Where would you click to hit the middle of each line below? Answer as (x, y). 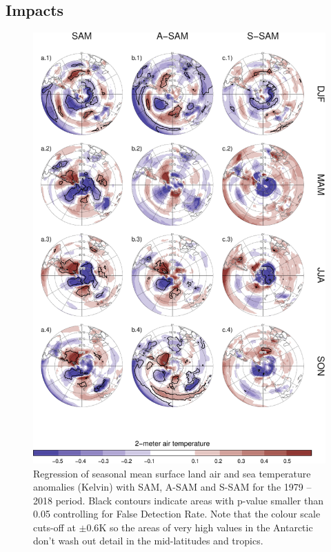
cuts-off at (54, 527)
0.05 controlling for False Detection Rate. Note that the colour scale (177, 514)
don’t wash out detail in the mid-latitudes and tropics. (148, 541)
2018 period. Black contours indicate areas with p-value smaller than (178, 500)
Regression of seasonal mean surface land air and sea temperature (172, 473)
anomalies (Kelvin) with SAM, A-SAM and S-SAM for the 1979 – (172, 487)
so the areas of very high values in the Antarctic (211, 527)
